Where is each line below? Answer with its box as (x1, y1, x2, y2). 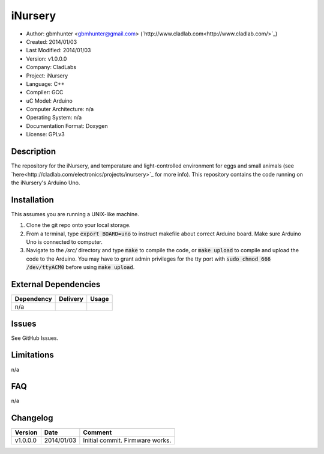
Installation (11, 195, 54, 205)
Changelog (11, 413, 53, 423)
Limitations (11, 350, 54, 360)
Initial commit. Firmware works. (83, 436, 172, 444)
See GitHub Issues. (11, 334, 59, 342)
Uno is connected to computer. (26, 238, 103, 246)
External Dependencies (11, 279, 101, 289)
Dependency (14, 295, 52, 303)
